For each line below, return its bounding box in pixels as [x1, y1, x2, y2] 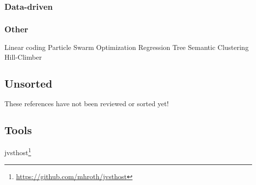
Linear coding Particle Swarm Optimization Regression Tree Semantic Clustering [4, 42, 249, 52]
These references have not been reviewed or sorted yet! [4, 98, 169, 109]
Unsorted [4, 75, 53, 91]
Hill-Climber [4, 51, 42, 62]
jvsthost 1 [4, 146, 31, 157]
